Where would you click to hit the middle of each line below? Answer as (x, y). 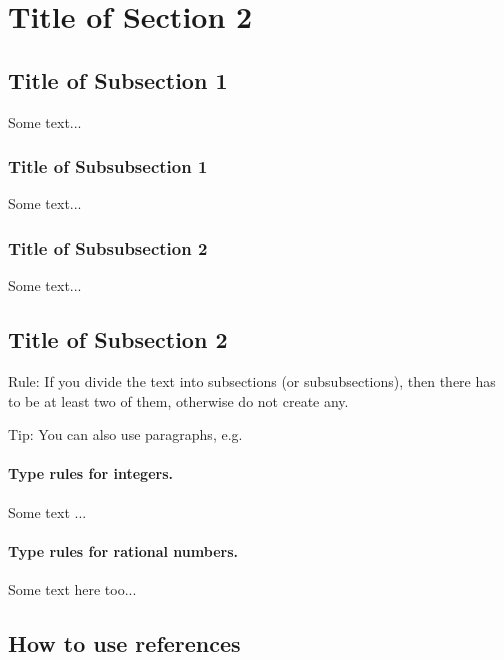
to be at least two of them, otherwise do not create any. (178, 400)
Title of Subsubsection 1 (108, 166)
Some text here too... (72, 588)
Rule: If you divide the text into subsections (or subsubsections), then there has (252, 381)
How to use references (124, 642)
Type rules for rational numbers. (123, 550)
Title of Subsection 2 (118, 339)
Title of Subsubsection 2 (108, 247)
